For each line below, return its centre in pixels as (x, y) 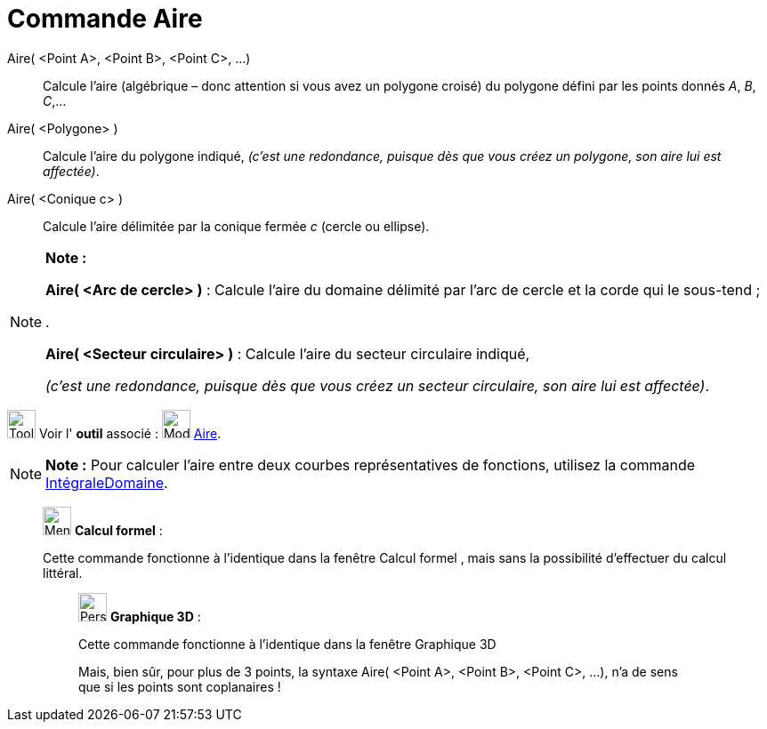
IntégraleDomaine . (107, 482)
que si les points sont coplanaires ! (180, 686)
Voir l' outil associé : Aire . (130, 433)
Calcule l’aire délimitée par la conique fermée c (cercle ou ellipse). (236, 226)
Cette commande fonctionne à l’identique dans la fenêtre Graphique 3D (287, 644)
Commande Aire (105, 19)
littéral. (63, 573)
